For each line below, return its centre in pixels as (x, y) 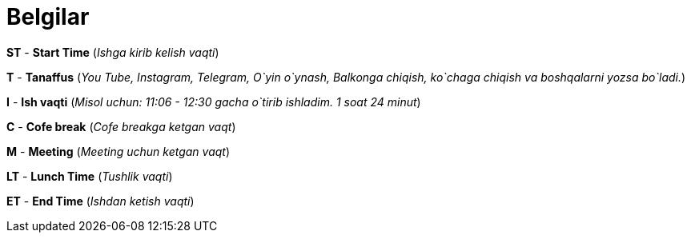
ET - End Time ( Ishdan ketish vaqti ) (100, 201)
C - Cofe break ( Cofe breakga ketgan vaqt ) (121, 126)
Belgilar (48, 17)
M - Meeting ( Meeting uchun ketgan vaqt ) (119, 151)
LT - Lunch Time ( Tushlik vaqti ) (90, 176)
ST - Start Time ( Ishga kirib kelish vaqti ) (113, 52)
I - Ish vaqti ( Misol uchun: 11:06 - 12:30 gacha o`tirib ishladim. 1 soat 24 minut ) (214, 102)
